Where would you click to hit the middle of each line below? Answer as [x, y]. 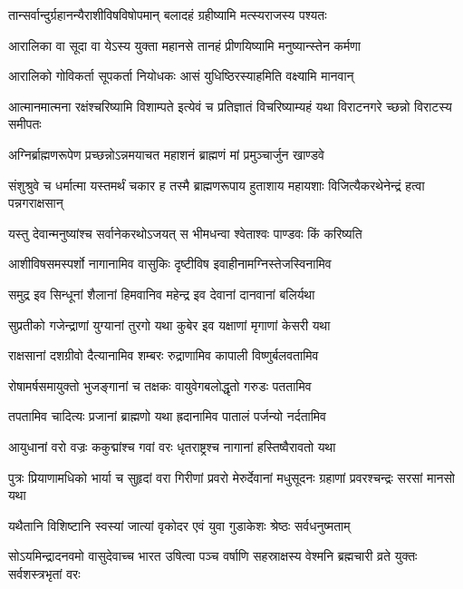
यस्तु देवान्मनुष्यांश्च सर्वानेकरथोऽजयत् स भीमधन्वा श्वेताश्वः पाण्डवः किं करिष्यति [185, 233]
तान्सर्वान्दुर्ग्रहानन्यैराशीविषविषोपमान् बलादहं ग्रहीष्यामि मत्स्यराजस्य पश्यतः [168, 15]
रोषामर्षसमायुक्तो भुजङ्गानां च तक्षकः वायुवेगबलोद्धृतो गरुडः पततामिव [160, 385]
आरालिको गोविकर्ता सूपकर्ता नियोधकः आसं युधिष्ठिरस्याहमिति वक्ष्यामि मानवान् [181, 76]
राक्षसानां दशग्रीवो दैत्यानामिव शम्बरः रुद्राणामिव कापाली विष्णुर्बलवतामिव [164, 355]
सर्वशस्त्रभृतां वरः [44, 573]
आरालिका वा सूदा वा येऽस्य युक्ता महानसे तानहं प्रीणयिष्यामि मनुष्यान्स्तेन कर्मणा [185, 45]
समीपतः [25, 124]
